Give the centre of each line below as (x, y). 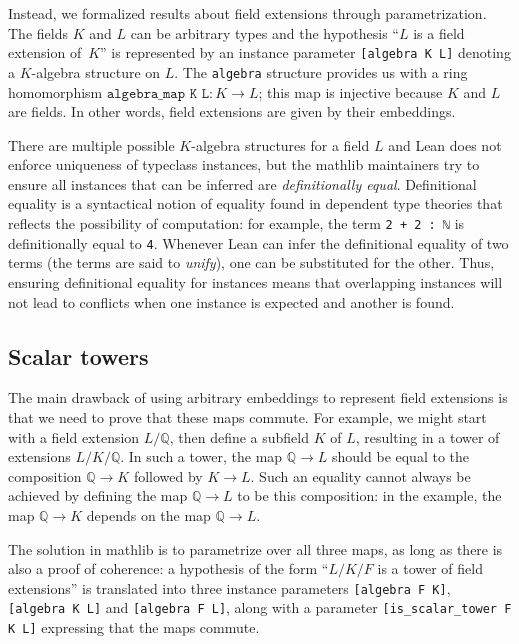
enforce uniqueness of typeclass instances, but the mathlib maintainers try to (244, 164)
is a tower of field (430, 568)
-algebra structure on (96, 71)
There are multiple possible (91, 144)
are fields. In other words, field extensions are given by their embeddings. (232, 111)
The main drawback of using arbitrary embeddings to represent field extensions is (258, 397)
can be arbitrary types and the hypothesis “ (264, 32)
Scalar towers (78, 355)
